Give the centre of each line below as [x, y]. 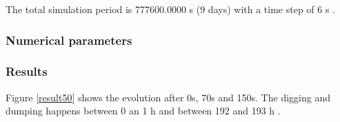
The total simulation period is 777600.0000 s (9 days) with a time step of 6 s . [171, 9]
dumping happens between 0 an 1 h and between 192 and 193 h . [143, 111]
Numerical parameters [69, 40]
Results [27, 71]
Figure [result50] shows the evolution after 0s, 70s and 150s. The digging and [168, 97]
